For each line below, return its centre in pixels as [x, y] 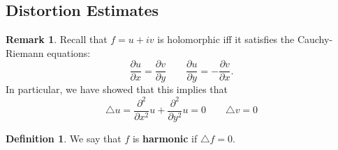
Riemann [25, 52]
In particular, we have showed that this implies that [117, 89]
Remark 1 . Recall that [57, 39]
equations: [69, 52]
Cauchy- [315, 39]
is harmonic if [165, 138]
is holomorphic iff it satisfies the [226, 39]
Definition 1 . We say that [64, 138]
